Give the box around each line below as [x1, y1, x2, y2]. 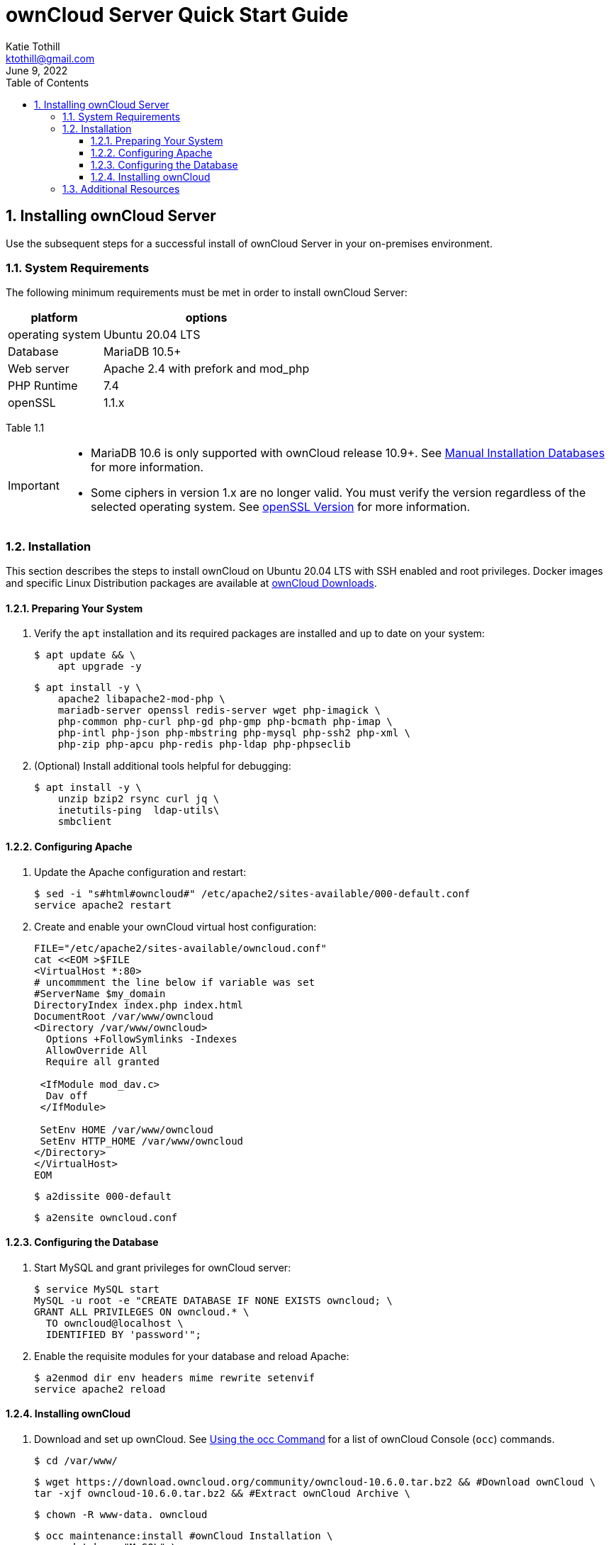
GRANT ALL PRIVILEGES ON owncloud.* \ [34, 1305, 250, 1318]
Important [8, 478, 60, 493]
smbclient [57, 816, 112, 828]
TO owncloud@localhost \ [45, 1317, 184, 1329]
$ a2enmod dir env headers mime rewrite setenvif [34, 1371, 315, 1383]
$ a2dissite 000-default [34, 1190, 172, 1202]
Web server [8, 361, 69, 376]
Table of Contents [6, 76, 89, 89]
